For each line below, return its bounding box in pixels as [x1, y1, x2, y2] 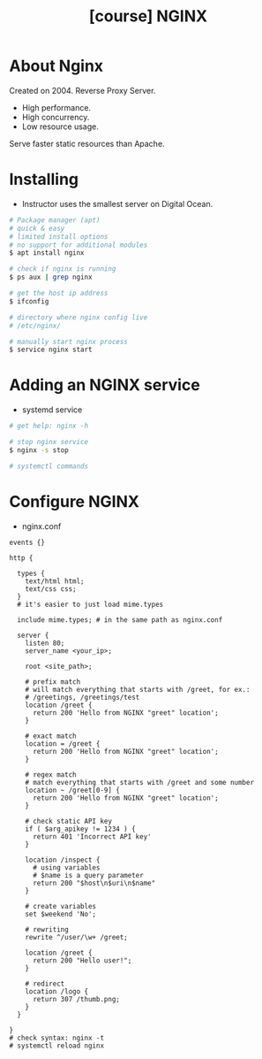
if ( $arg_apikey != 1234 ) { [25, 825, 137, 833]
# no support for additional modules [9, 241, 148, 249]
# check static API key [25, 817, 113, 825]
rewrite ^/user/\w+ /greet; [25, 932, 128, 941]
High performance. [21, 102, 91, 112]
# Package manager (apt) [9, 215, 101, 225]
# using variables [32, 863, 101, 872]
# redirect [25, 979, 65, 988]
